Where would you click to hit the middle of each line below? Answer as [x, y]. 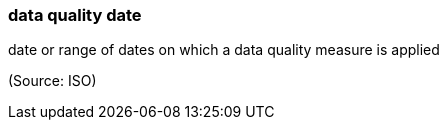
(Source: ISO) [52, 81]
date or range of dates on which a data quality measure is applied [224, 50]
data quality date [75, 15]
